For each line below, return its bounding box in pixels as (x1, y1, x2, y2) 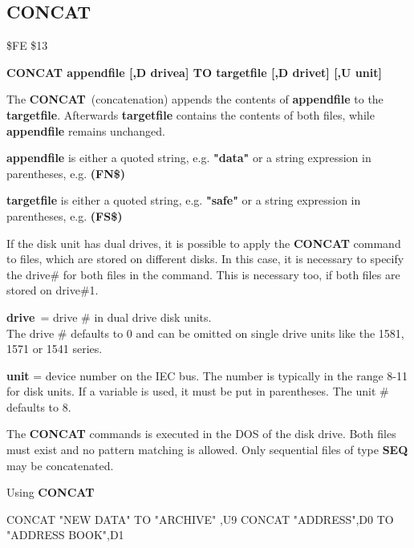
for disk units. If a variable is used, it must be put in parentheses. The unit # (6, 383, 389, 400)
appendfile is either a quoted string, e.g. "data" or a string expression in (6, 149, 371, 166)
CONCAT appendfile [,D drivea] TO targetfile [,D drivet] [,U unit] (6, 63, 382, 80)
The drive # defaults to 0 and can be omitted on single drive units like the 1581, (6, 324, 404, 341)
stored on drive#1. (6, 282, 99, 298)
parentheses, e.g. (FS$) (6, 207, 123, 224)
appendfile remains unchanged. (6, 122, 165, 139)
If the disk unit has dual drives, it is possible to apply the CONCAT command (6, 234, 401, 251)
